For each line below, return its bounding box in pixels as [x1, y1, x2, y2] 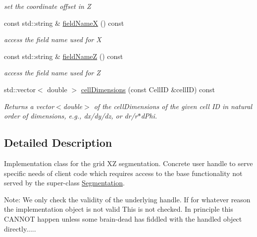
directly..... [4, 223, 36, 234]
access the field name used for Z [4, 67, 101, 78]
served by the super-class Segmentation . [4, 178, 125, 188]
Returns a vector [4, 101, 54, 111]
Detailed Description [4, 135, 112, 150]
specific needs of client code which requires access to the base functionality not [4, 168, 243, 178]
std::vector [4, 84, 36, 94]
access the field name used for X [4, 34, 102, 45]
